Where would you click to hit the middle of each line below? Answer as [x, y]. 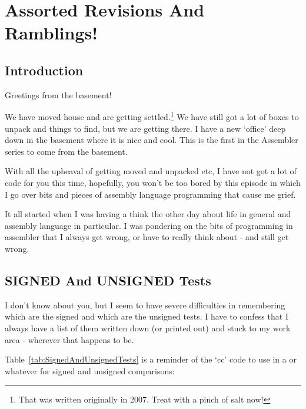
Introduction [44, 70]
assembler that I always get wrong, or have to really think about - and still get [147, 237]
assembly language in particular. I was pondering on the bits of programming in [149, 225]
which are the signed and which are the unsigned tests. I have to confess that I [147, 316]
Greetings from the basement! [58, 94]
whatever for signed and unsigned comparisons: [90, 370]
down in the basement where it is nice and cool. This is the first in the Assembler [152, 140]
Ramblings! [51, 33]
